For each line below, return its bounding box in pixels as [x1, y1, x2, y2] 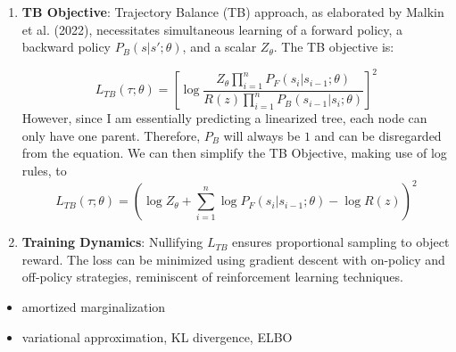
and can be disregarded [314, 126, 442, 144]
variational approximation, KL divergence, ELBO [21, 327, 293, 346]
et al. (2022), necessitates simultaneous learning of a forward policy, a [21, 20, 403, 38]
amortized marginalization [21, 297, 166, 315]
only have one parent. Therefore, [21, 126, 201, 144]
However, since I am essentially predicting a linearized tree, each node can [21, 109, 427, 127]
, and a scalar [182, 37, 257, 56]
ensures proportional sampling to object [232, 233, 450, 251]
